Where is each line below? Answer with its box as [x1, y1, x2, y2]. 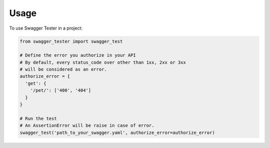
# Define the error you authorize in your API [19, 53, 136, 58]
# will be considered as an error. [19, 67, 107, 72]
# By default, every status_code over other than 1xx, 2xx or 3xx [19, 59, 186, 65]
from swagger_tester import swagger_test [19, 38, 123, 44]
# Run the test [19, 115, 57, 121]
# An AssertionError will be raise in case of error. [19, 123, 154, 128]
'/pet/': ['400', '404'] [30, 88, 91, 93]
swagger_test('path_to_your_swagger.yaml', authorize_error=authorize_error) [19, 129, 215, 135]
